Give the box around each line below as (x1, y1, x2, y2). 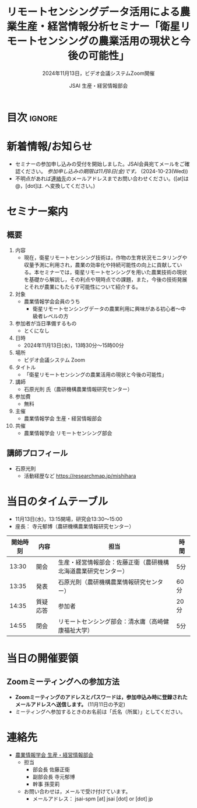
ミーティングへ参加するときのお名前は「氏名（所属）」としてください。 (15, 708, 186, 715)
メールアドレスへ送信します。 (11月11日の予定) (15, 700, 126, 708)
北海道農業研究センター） (58, 567, 129, 575)
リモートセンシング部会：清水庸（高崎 (58, 617, 164, 625)
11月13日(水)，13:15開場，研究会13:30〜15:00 (15, 515, 123, 522)
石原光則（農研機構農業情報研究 (58, 577, 146, 586)
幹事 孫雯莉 (32, 781, 60, 788)
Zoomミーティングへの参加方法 (6, 677, 120, 687)
